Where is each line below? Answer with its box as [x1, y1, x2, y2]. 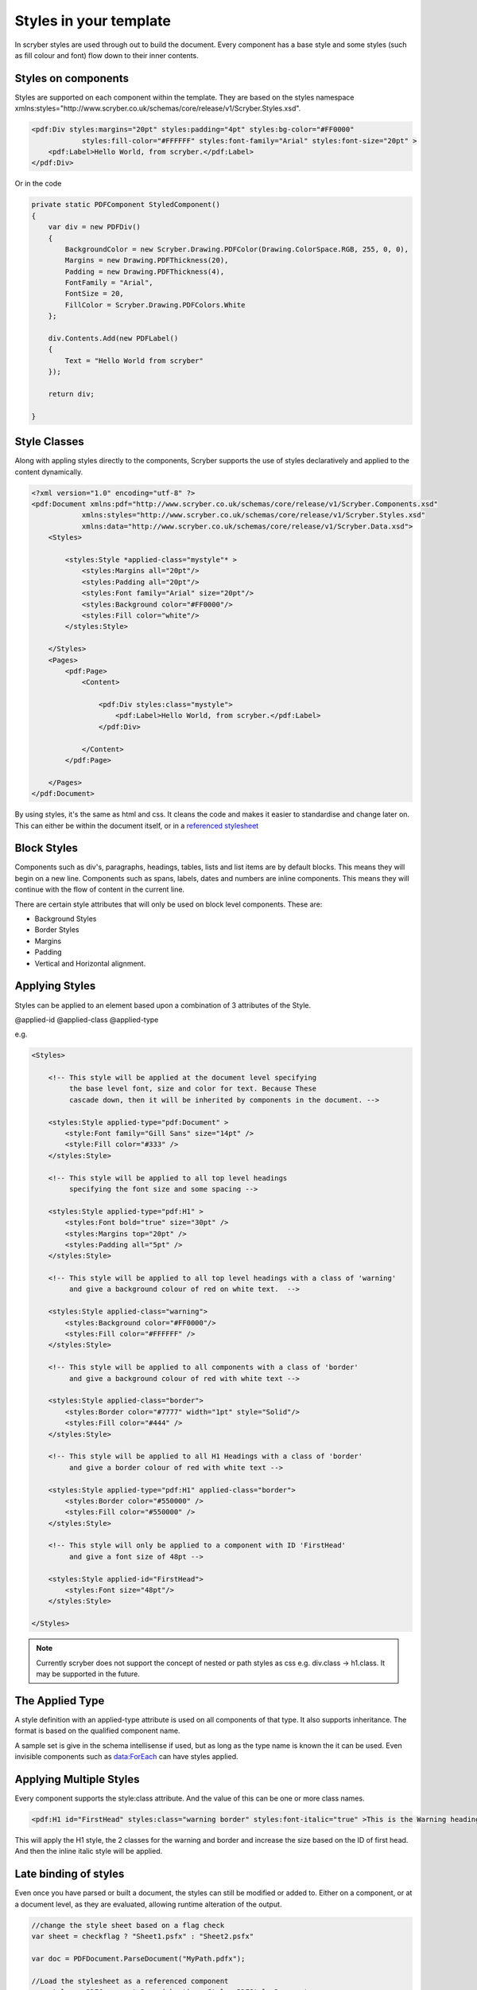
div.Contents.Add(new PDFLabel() [48, 334, 179, 343]
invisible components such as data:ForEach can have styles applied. [14, 1752, 238, 1762]
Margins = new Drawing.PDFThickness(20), [64, 256, 229, 265]
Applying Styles [14, 979, 96, 993]
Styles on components [14, 72, 129, 85]
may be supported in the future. [36, 1668, 141, 1679]
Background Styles [34, 914, 97, 923]
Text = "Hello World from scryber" [64, 356, 204, 365]
